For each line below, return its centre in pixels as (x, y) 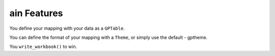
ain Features (36, 13)
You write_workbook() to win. (43, 47)
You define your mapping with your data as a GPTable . (67, 28)
